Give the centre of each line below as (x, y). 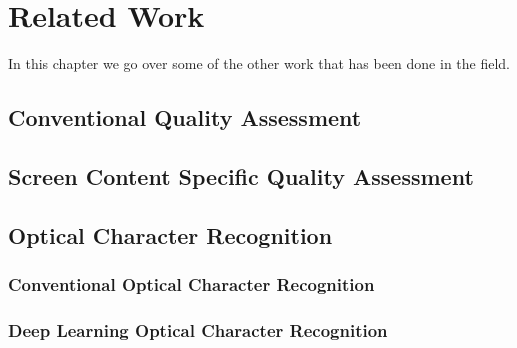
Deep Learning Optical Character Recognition (198, 329)
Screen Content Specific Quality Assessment (241, 175)
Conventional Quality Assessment (185, 117)
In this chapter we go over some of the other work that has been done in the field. (259, 63)
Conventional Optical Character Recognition (191, 283)
